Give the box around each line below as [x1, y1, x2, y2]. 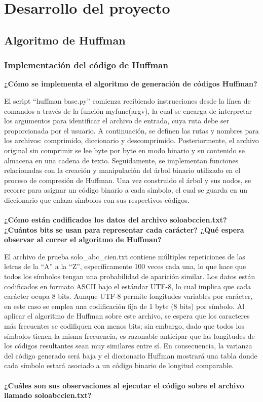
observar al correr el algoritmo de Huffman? [4, 234, 162, 245]
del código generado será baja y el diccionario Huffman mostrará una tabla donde [4, 350, 257, 361]
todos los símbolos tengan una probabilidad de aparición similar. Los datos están [4, 271, 255, 282]
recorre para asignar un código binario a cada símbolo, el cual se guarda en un [4, 185, 248, 195]
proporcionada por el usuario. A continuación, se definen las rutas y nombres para [4, 125, 259, 136]
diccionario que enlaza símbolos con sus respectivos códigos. [4, 194, 190, 205]
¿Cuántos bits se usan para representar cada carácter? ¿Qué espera [4, 224, 244, 235]
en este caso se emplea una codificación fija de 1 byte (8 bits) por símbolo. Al [4, 300, 245, 311]
